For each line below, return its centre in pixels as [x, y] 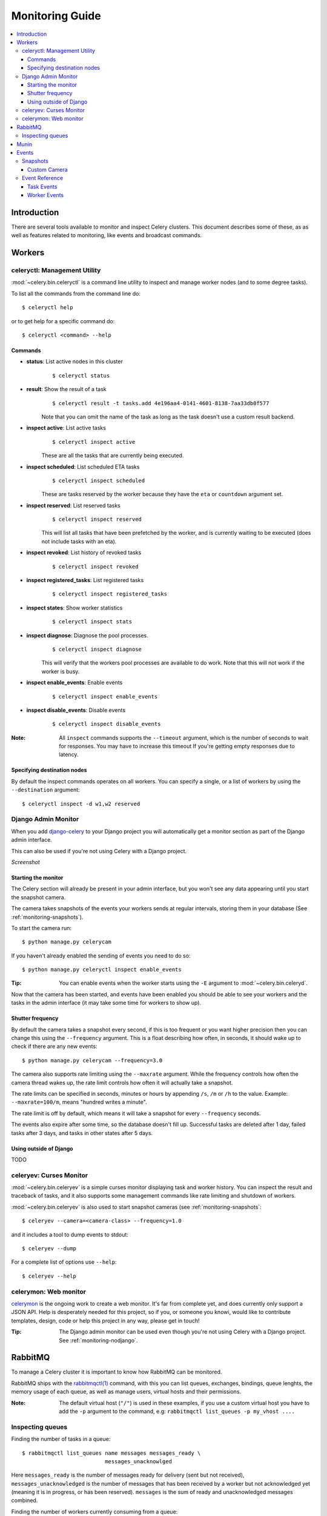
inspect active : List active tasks [66, 428]
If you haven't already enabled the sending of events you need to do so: [101, 956]
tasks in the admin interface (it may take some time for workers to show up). [106, 1003]
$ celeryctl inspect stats [92, 622]
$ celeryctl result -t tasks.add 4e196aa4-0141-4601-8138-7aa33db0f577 [161, 403]
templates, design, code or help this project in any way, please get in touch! [105, 1320]
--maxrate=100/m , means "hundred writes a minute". [79, 1102]
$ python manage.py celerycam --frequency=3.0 [92, 1060]
